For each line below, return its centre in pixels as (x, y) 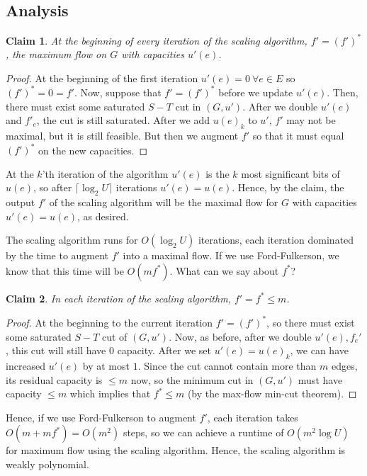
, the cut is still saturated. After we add (123, 120)
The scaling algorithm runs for (72, 240)
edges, (344, 365)
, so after (53, 187)
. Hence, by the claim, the (288, 187)
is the (218, 173)
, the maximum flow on (56, 54)
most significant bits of (290, 173)
